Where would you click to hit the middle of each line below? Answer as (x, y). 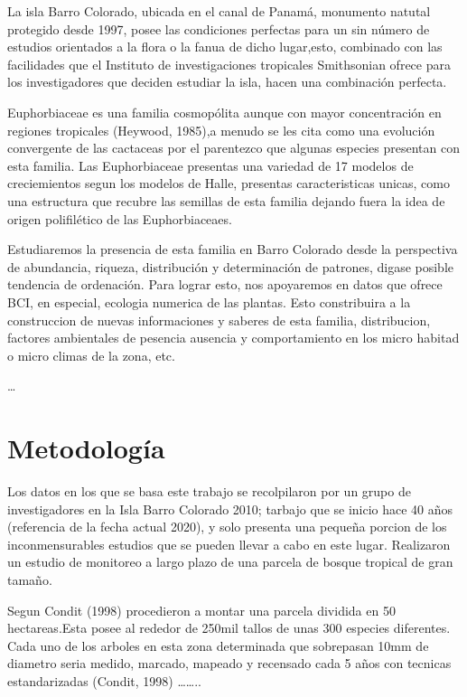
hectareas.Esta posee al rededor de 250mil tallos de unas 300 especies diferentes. (229, 628)
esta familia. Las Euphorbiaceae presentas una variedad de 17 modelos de (210, 165)
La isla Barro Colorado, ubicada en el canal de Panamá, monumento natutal (219, 11)
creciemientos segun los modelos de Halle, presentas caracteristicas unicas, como (229, 183)
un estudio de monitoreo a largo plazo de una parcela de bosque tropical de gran (230, 562)
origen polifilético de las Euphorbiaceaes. (120, 218)
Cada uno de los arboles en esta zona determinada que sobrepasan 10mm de (218, 645)
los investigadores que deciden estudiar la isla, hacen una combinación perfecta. (227, 82)
